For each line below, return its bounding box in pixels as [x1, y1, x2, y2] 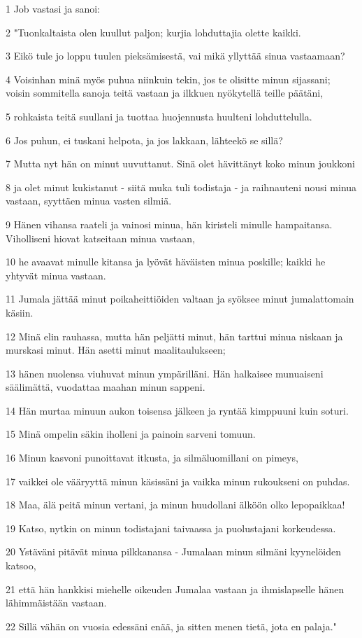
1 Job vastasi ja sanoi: [6, 1, 100, 15]
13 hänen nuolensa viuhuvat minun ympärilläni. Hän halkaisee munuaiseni [6, 366, 324, 380]
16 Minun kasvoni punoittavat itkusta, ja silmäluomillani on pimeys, [6, 450, 298, 465]
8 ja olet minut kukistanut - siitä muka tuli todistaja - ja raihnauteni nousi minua [6, 179, 357, 194]
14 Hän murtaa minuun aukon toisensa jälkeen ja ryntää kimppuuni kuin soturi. [6, 403, 349, 417]
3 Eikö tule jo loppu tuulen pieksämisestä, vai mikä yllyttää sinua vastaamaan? [6, 48, 345, 63]
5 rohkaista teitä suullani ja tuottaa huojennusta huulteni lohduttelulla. [6, 109, 312, 123]
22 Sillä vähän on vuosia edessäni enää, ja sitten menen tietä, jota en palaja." [6, 618, 337, 633]
